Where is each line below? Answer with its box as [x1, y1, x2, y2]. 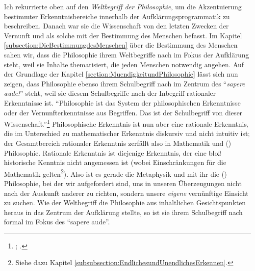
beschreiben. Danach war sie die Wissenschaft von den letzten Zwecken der [4, 21, 229, 31]
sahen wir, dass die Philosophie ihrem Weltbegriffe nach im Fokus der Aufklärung [4, 49, 249, 59]
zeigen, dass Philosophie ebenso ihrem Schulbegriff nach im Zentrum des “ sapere [4, 78, 245, 88]
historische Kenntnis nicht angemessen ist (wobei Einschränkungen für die [4, 157, 227, 167]
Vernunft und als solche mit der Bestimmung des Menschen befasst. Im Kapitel [4, 30, 242, 40]
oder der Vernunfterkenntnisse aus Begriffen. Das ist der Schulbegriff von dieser [4, 107, 243, 117]
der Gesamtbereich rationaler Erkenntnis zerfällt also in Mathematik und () [4, 137, 231, 148]
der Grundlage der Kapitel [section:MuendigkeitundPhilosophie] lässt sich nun [4, 69, 238, 79]
